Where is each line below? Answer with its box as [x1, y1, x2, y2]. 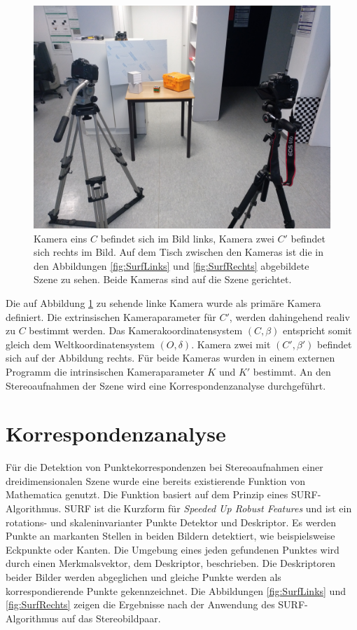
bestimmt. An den [253, 364, 331, 378]
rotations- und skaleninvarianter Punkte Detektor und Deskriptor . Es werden [6, 514, 336, 529]
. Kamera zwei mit [191, 336, 271, 351]
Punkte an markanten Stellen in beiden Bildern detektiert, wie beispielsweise [6, 528, 335, 543]
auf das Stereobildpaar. [62, 610, 161, 625]
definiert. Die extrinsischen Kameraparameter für [6, 309, 216, 324]
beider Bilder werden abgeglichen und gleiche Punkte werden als [6, 570, 281, 584]
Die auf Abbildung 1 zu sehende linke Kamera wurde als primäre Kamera [6, 295, 321, 310]
